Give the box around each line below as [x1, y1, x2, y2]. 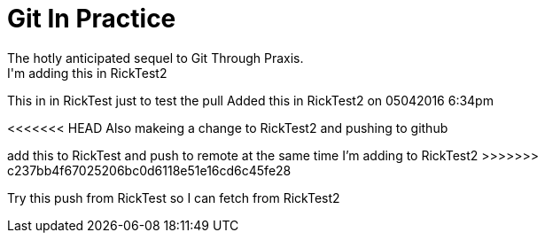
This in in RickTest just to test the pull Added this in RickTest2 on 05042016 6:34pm [7, 92, 494, 108]
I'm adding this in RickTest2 [7, 65, 167, 81]
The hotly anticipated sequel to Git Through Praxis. [7, 50, 304, 66]
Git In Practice [7, 4, 176, 34]
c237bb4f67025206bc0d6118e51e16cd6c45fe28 [7, 162, 292, 178]
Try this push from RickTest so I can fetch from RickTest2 [7, 190, 340, 205]
